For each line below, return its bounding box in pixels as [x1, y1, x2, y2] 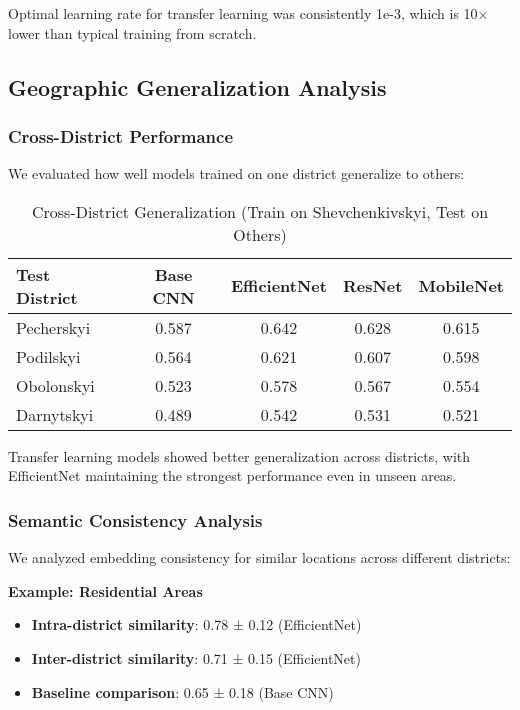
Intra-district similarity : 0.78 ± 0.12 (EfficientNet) [31, 614, 362, 635]
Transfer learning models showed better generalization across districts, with [8, 445, 471, 466]
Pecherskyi [16, 315, 91, 339]
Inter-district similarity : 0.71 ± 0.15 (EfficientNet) [31, 647, 361, 668]
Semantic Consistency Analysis [8, 507, 263, 532]
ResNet [342, 274, 403, 298]
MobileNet [418, 274, 504, 298]
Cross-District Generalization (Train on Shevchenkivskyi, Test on [31, 199, 489, 223]
